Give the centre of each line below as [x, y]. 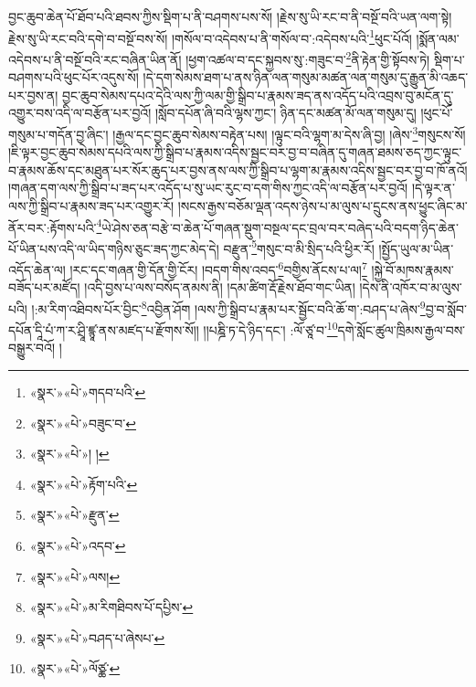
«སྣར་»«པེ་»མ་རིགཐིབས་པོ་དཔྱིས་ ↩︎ [111, 607]
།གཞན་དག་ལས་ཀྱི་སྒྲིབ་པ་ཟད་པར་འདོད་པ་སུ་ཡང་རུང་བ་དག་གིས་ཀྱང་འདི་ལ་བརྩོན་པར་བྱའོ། [208, 188]
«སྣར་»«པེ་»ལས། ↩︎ [75, 576]
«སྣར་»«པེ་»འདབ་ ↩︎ [78, 545]
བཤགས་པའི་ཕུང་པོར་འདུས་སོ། [74, 77]
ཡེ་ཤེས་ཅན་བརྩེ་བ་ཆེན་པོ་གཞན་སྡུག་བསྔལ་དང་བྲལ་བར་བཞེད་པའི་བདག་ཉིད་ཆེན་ [280, 227]
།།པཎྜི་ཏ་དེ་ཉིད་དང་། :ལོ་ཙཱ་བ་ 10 [270, 328]
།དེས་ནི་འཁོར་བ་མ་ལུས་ [411, 287]
